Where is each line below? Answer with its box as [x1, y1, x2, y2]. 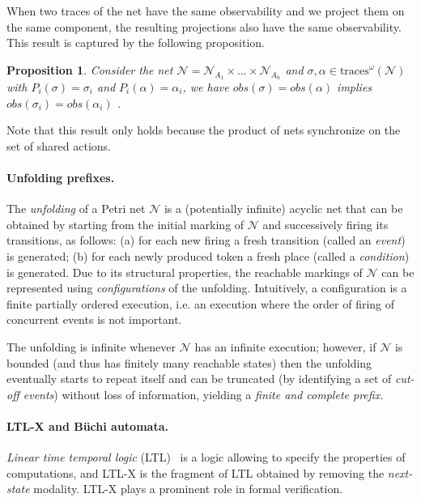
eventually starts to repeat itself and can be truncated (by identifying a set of [6, 370, 392, 387]
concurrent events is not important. [6, 311, 182, 328]
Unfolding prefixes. [6, 168, 115, 185]
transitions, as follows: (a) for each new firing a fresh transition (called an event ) [6, 232, 406, 249]
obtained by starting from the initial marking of [6, 215, 245, 232]
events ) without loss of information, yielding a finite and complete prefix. [23, 385, 384, 402]
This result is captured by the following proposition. [6, 34, 265, 51]
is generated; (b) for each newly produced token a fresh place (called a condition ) [6, 247, 410, 264]
